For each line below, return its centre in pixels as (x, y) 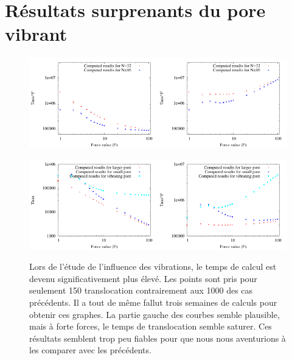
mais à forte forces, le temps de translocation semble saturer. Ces (151, 326)
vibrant (36, 34)
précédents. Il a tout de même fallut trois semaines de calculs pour (153, 302)
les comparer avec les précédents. (90, 350)
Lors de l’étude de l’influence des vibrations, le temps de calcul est (153, 266)
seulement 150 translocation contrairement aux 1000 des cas (141, 290)
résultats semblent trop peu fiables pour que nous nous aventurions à (158, 338)
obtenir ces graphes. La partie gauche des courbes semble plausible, (155, 314)
